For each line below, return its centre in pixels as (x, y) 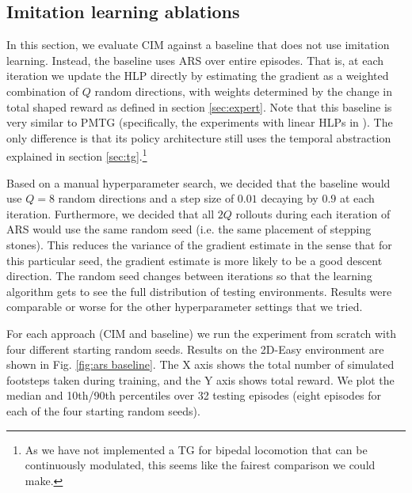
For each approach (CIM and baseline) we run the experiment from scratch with (202, 333)
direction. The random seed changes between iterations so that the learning (189, 276)
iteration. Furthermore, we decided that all (111, 213)
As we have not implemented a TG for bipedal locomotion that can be (196, 449)
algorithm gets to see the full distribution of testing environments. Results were (199, 291)
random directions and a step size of (146, 198)
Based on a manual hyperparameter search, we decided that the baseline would (198, 182)
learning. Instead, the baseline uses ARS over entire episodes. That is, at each (195, 60)
